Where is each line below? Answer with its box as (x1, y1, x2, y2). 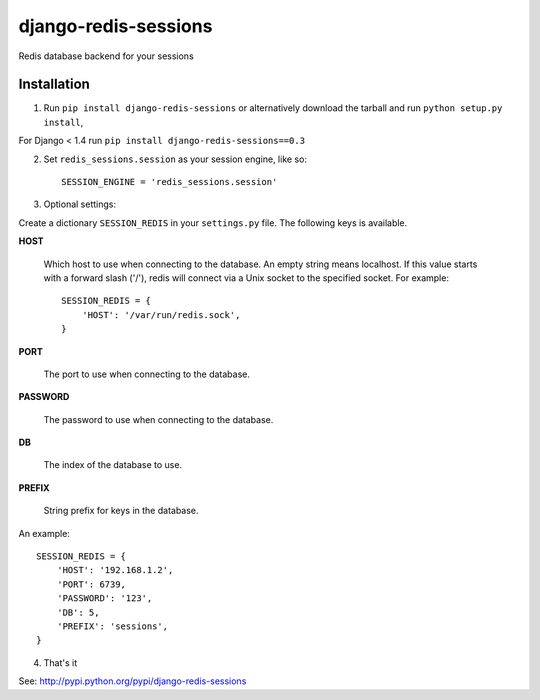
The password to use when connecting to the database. (43, 413, 274, 425)
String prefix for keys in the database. (43, 505, 199, 517)
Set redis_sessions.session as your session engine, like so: (43, 153, 307, 165)
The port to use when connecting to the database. (43, 368, 250, 380)
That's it (43, 656, 78, 669)
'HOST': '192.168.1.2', (56, 565, 174, 576)
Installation (18, 76, 90, 93)
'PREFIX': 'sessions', (56, 621, 169, 632)
